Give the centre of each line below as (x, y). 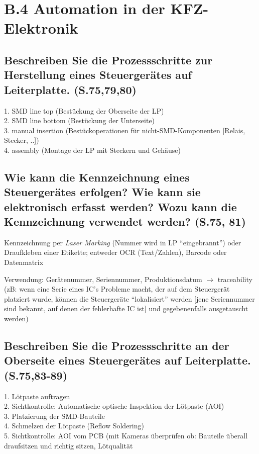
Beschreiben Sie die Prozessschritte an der (117, 346)
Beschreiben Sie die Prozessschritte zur (108, 60)
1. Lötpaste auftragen (37, 396)
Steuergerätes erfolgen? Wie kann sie (102, 192)
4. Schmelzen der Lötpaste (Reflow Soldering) (74, 426)
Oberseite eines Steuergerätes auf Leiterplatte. (127, 360)
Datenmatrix (24, 262)
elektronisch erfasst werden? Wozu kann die (120, 206)
